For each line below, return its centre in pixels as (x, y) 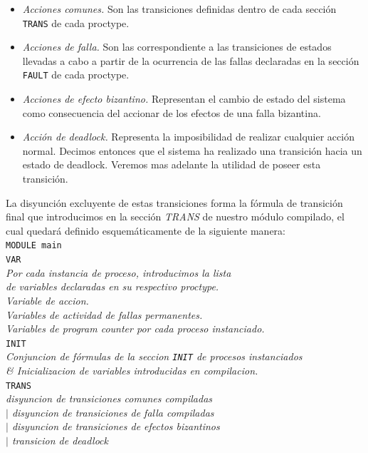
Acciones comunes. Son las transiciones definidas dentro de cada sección (179, 9)
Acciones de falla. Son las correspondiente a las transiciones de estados (177, 47)
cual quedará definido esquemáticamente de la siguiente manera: (146, 230)
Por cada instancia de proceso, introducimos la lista (119, 272)
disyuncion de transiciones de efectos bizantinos (116, 426)
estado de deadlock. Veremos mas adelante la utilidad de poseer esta (172, 164)
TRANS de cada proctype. (76, 22)
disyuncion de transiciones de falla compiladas (113, 412)
